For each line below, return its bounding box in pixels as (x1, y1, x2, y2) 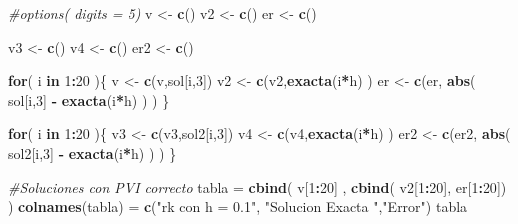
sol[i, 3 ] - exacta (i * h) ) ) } (8, 89, 170, 110)
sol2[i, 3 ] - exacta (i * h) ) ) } (8, 142, 177, 163)
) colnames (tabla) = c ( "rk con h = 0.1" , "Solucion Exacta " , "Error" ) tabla (8, 196, 468, 217)
